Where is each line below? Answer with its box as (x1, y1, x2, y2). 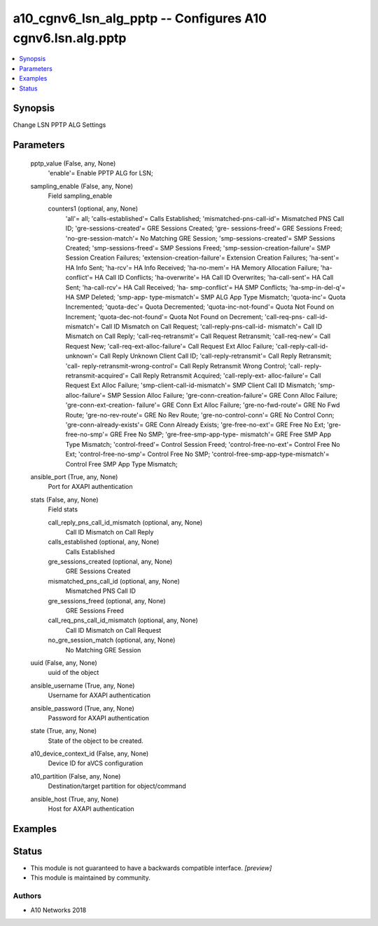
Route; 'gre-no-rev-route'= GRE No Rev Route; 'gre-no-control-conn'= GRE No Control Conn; (65, 410, 335, 419)
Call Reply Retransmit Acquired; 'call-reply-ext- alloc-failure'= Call (130, 372, 321, 380)
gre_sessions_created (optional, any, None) (48, 558, 173, 566)
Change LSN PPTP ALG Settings (13, 121, 106, 129)
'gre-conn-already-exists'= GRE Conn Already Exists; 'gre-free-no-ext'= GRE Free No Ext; (65, 420, 325, 429)
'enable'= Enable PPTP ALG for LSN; (48, 169, 153, 177)
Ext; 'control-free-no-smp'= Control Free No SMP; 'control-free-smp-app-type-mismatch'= (65, 450, 330, 459)
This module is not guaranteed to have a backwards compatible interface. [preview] (30, 864, 272, 872)
